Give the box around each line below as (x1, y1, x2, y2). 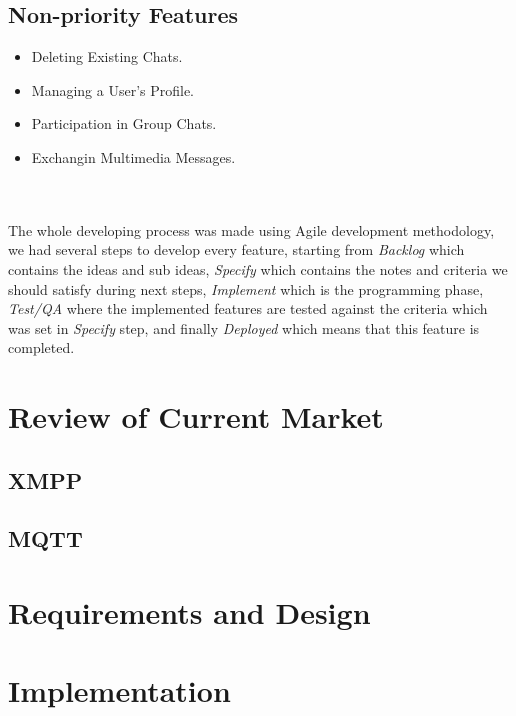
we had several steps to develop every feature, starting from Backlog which (8, 239, 465, 260)
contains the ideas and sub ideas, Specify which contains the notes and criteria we (8, 258, 508, 279)
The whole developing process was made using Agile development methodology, (8, 219, 495, 240)
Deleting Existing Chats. (31, 46, 183, 67)
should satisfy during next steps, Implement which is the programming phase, (8, 278, 484, 299)
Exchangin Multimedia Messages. (31, 146, 236, 167)
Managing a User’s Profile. (31, 79, 195, 100)
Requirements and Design (8, 592, 371, 633)
